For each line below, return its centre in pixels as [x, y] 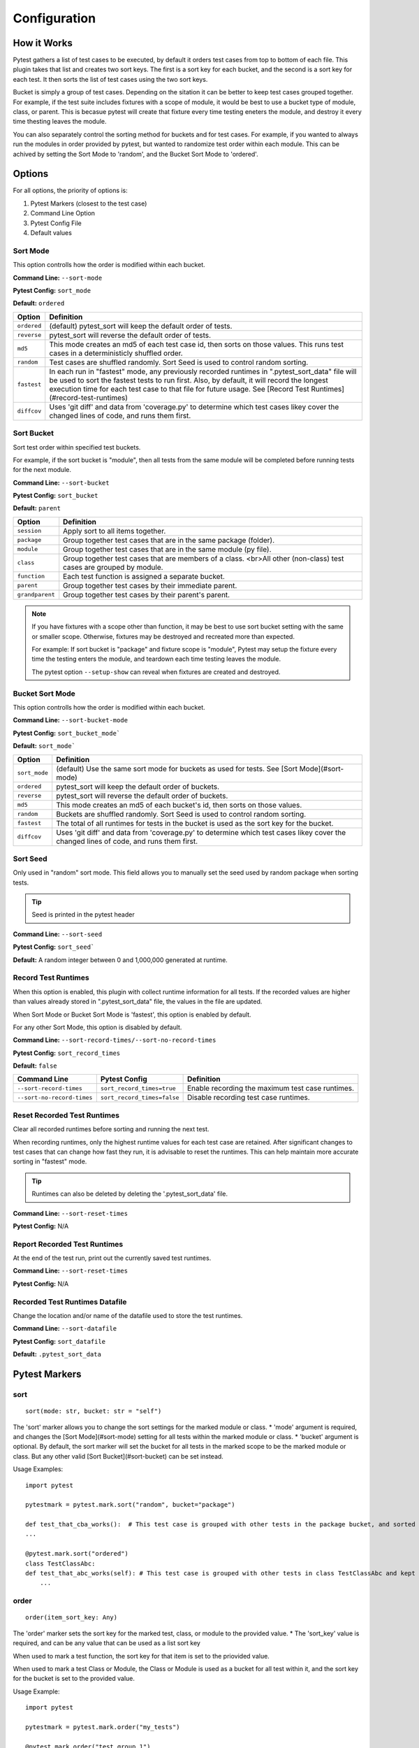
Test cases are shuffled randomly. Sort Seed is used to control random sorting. [179, 362]
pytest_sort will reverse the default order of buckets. [142, 796]
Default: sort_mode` [44, 746]
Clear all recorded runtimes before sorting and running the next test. [111, 1129]
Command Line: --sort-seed [58, 934]
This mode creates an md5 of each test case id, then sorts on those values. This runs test [196, 344]
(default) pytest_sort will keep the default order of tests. [141, 326]
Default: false [35, 1066]
